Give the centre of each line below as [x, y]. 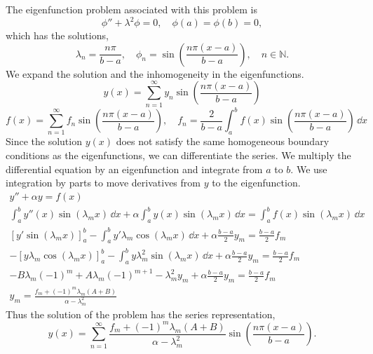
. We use [309, 169]
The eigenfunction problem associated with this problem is [131, 9]
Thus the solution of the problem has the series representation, [141, 314]
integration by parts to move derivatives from [103, 183]
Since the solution [44, 141]
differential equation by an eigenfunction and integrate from [134, 169]
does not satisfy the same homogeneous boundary [223, 141]
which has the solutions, [57, 35]
